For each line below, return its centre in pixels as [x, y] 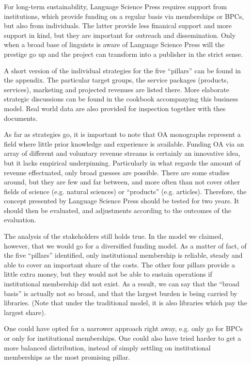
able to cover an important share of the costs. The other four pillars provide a [119, 264]
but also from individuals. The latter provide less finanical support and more [118, 25]
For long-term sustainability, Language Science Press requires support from [116, 6]
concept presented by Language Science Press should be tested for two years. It [122, 201]
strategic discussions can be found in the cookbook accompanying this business [121, 99]
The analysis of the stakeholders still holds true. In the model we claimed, [114, 236]
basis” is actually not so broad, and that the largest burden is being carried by [121, 293]
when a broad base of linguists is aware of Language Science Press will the [114, 44]
